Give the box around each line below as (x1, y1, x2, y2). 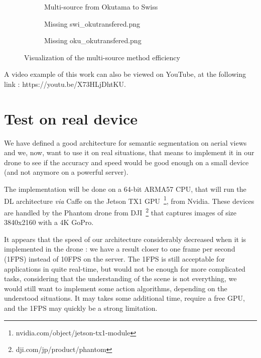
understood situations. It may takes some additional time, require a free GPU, (4, 293, 245, 303)
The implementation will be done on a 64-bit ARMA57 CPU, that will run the (4, 184, 246, 194)
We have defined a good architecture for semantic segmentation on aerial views (4, 137, 247, 148)
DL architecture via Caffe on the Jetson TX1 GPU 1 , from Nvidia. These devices (4, 194, 254, 206)
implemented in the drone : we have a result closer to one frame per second (4, 244, 235, 254)
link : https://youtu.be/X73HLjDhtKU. (4, 78, 126, 89)
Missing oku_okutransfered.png (44, 35, 142, 46)
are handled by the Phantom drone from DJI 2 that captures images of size (4, 205, 236, 217)
